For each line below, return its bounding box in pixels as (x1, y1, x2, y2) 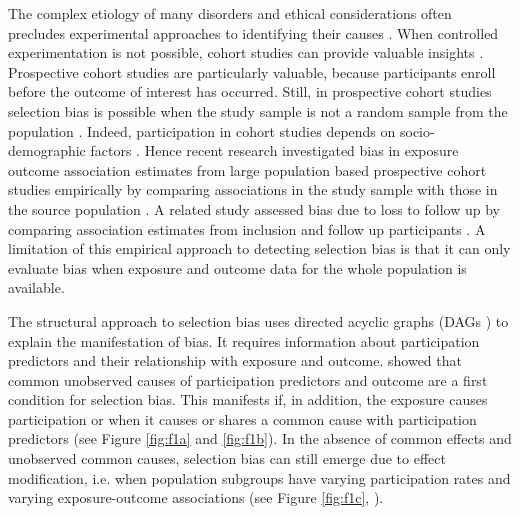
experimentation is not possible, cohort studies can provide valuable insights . (8, 42, 484, 63)
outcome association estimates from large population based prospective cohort (8, 159, 487, 180)
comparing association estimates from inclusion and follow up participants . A (8, 218, 486, 239)
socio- (399, 120, 435, 141)
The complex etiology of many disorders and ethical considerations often (8, 3, 452, 23)
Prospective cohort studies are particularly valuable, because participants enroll (8, 61, 496, 82)
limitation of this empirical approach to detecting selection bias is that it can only (8, 238, 511, 259)
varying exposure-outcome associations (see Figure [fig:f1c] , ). (8, 487, 384, 508)
